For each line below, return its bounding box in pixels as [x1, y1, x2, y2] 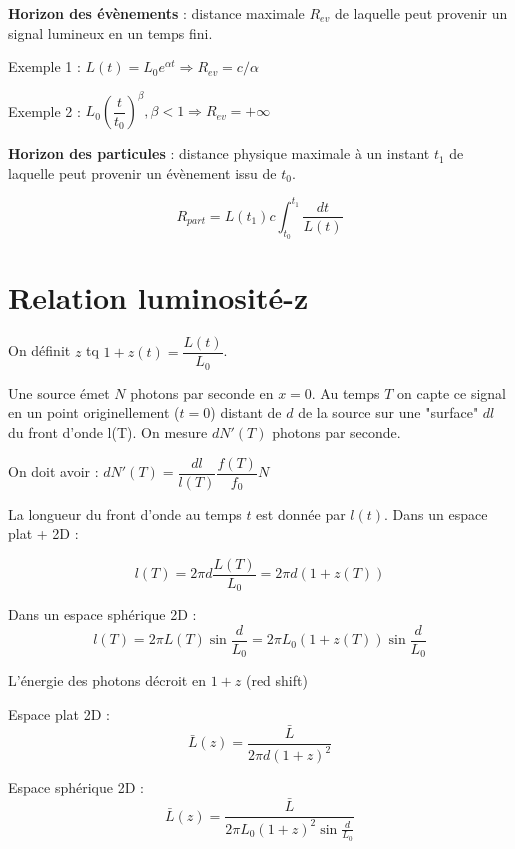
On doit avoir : [8, 461, 99, 482]
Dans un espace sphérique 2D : [8, 604, 197, 625]
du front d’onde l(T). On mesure [8, 422, 208, 442]
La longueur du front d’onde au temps [8, 503, 242, 524]
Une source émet [8, 382, 110, 403]
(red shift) [245, 670, 308, 691]
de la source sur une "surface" [298, 402, 479, 423]
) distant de [210, 402, 282, 423]
